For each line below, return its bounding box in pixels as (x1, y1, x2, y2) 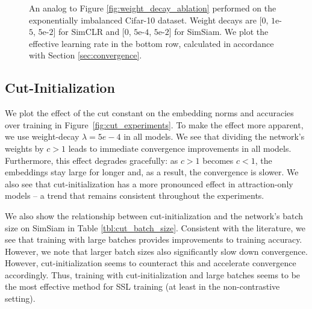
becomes (202, 154, 234, 166)
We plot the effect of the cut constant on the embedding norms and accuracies (5, 107, 294, 119)
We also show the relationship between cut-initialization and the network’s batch (5, 209, 304, 222)
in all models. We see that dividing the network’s (123, 130, 305, 143)
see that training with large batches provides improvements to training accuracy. (5, 233, 302, 246)
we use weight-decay (5, 130, 80, 143)
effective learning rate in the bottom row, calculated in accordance (29, 37, 274, 49)
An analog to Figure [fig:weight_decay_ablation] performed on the (29, 2, 276, 14)
